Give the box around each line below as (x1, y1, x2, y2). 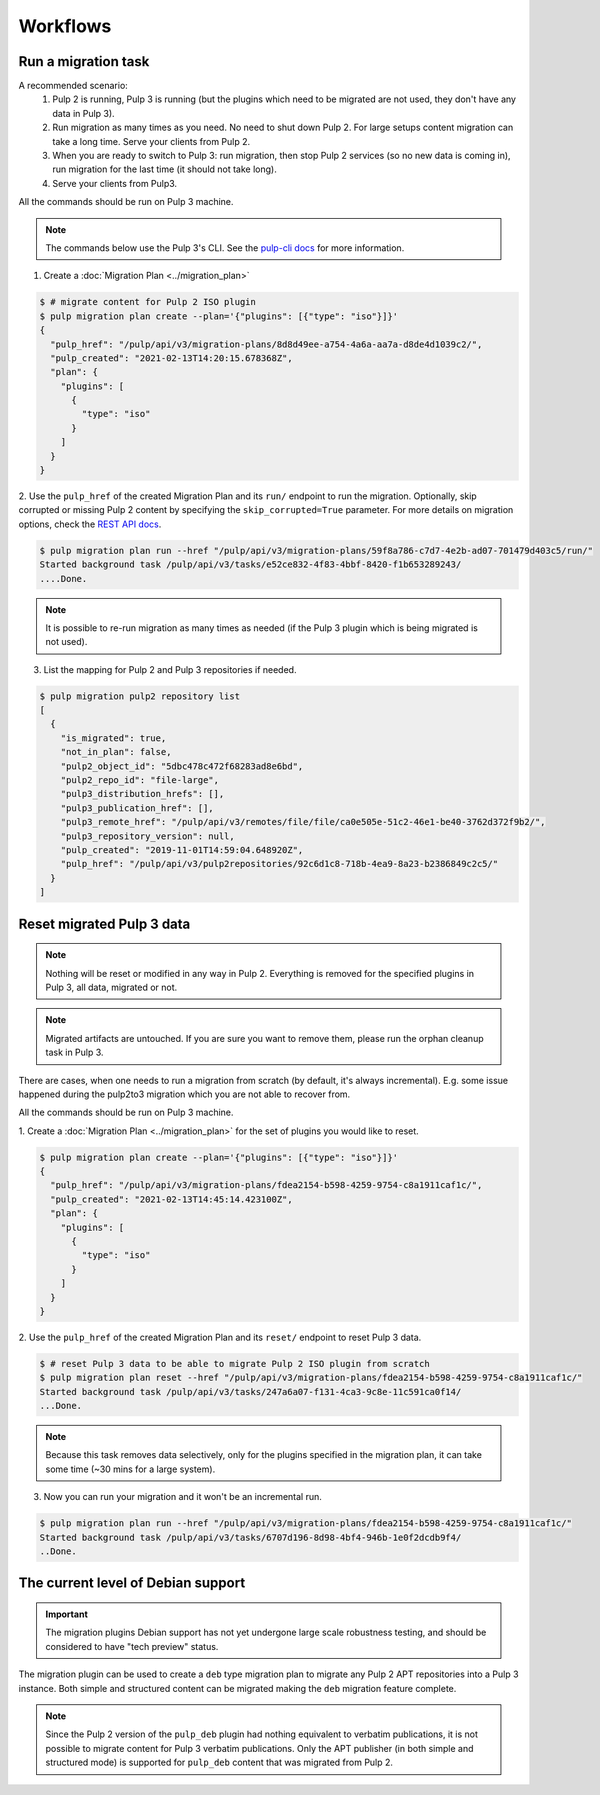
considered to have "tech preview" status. (45, 1640, 219, 1652)
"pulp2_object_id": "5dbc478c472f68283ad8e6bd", (60, 760, 304, 772)
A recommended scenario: (18, 80, 129, 92)
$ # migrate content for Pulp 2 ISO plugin (39, 296, 257, 308)
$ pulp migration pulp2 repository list (39, 690, 240, 702)
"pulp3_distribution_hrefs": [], (60, 788, 225, 800)
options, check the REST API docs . (18, 518, 162, 530)
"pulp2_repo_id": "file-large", (60, 775, 220, 786)
